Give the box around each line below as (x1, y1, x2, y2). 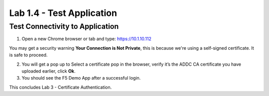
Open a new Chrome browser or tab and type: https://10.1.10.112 (21, 36, 151, 42)
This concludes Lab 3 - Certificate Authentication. (9, 84, 112, 90)
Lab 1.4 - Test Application (9, 7, 117, 18)
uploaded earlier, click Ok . (21, 68, 76, 74)
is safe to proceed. (9, 52, 48, 58)
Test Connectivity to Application (9, 22, 119, 31)
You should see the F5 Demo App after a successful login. (21, 75, 141, 81)
